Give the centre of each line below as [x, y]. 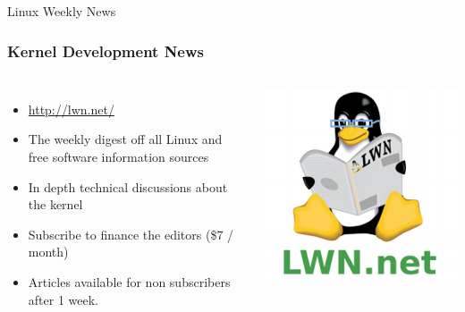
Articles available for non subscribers [129, 281]
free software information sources [118, 156]
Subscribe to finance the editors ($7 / [131, 234]
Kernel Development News [106, 51]
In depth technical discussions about [128, 186]
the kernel [55, 204]
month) [48, 252]
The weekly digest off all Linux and [125, 139]
